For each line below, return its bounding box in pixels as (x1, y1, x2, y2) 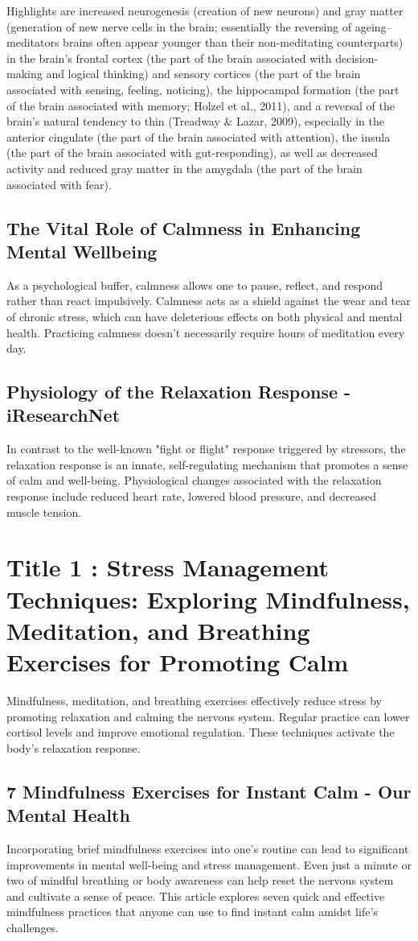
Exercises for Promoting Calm (6, 646, 349, 678)
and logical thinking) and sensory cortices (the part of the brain (46, 65, 361, 82)
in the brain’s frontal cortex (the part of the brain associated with (6, 49, 332, 66)
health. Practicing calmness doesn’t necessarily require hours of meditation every (6, 324, 405, 340)
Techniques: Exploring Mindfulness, (6, 582, 410, 615)
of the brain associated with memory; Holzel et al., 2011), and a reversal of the (6, 97, 395, 113)
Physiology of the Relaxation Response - (6, 379, 351, 404)
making (6, 65, 43, 82)
